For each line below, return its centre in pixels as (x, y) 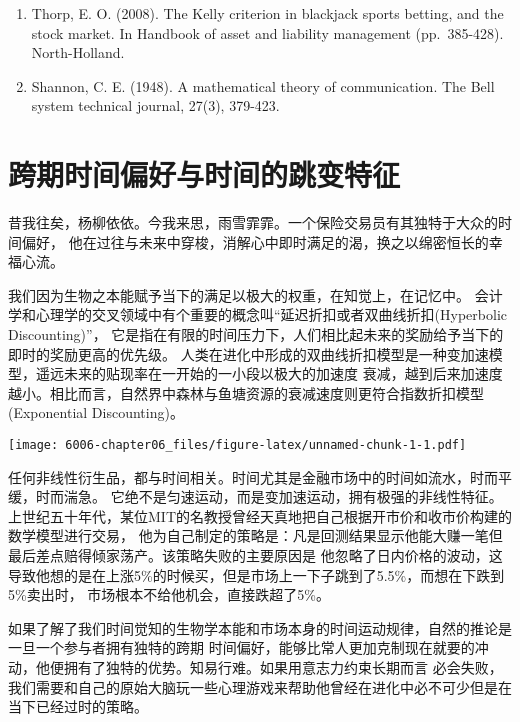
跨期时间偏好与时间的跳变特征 (204, 174)
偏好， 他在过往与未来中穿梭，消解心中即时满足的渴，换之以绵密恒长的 (255, 241)
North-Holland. (78, 52)
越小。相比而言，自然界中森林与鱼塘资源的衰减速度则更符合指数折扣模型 (246, 392)
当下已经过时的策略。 (78, 706)
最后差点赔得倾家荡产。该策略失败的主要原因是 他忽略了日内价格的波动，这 (255, 555)
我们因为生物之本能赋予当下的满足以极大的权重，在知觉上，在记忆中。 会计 (255, 294)
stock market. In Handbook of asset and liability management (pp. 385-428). (267, 32)
